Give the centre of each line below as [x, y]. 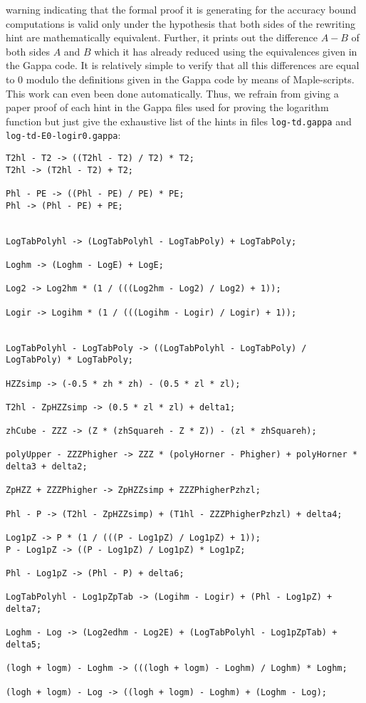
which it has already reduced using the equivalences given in [226, 51]
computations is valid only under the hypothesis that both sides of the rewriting [181, 23]
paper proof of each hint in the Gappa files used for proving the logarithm [167, 107]
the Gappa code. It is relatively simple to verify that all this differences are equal [183, 65]
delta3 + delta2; [47, 467]
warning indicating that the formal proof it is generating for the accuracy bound [181, 9]
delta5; [24, 644]
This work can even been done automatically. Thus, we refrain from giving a [172, 93]
